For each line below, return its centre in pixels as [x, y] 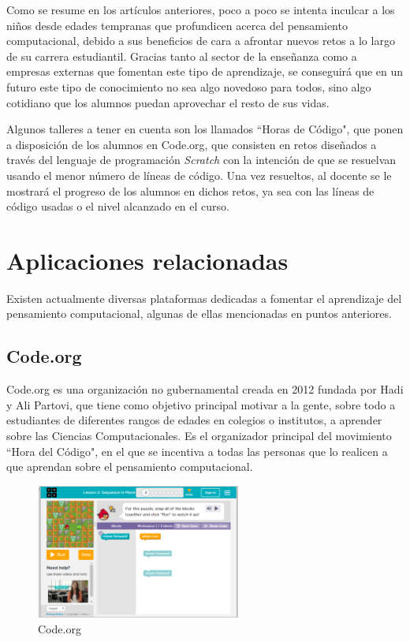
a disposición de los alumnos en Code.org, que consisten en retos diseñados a [192, 144]
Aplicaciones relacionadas [147, 260]
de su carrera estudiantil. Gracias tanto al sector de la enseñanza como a [182, 56]
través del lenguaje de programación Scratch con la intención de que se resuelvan [201, 160]
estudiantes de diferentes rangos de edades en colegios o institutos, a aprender [194, 420]
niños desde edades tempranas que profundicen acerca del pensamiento [177, 25]
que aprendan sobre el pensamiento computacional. [130, 467]
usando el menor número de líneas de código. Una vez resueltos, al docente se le [199, 175]
